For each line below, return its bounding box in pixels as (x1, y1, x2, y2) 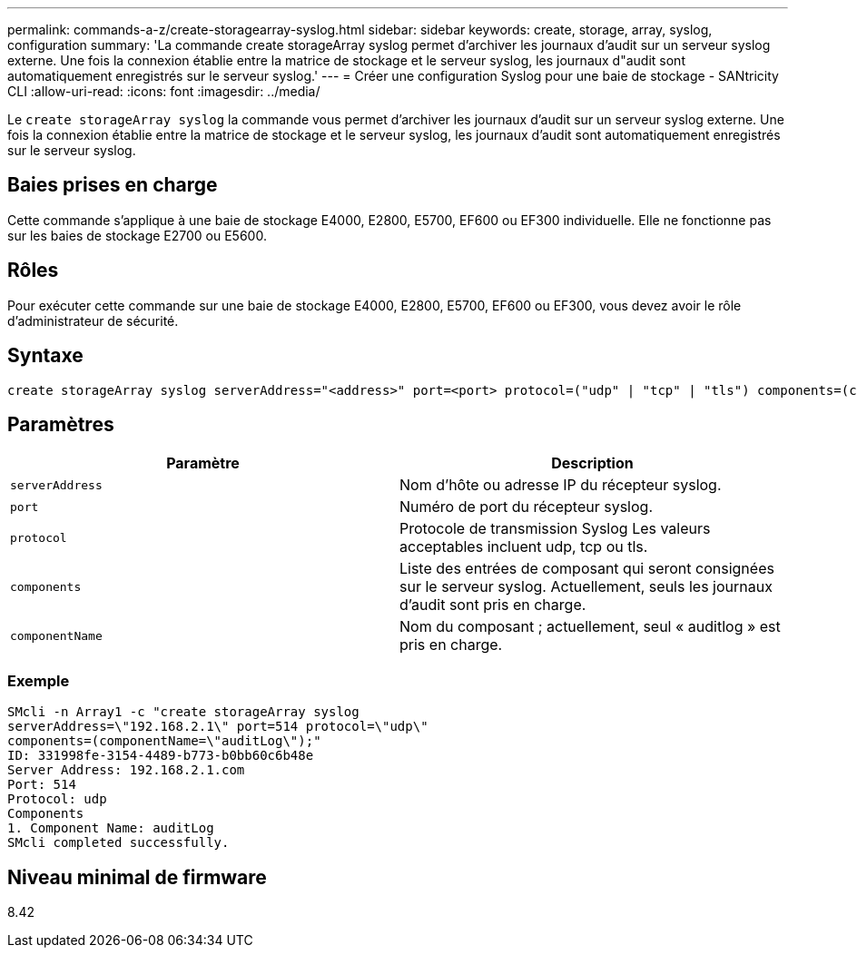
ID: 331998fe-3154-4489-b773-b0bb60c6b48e (7, 748, 314, 763)
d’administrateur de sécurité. (7, 312, 179, 329)
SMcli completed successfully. (7, 835, 230, 851)
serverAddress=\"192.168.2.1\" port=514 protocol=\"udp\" (7, 719, 428, 734)
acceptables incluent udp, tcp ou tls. (399, 537, 648, 556)
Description (551, 454, 634, 473)
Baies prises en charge (7, 173, 218, 197)
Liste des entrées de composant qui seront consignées (399, 559, 774, 578)
